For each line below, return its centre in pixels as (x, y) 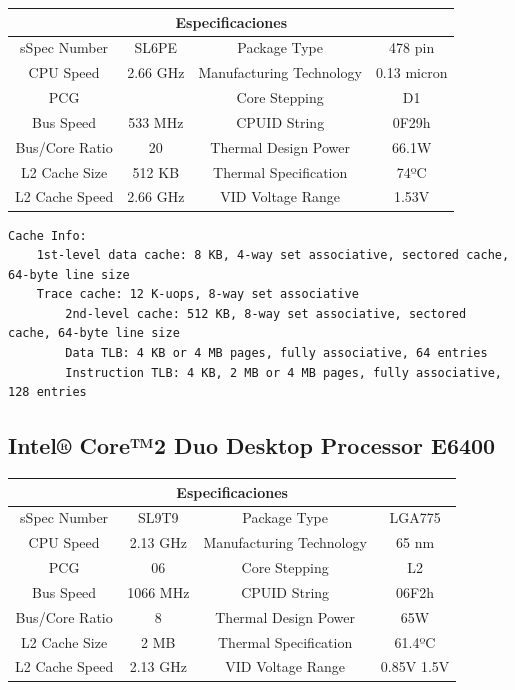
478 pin (412, 47)
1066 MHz (158, 591)
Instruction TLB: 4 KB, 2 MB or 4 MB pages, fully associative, (283, 372)
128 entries (47, 392)
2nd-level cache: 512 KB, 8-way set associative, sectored (266, 313)
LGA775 (415, 517)
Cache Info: (47, 235)
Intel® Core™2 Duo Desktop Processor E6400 (252, 445)
